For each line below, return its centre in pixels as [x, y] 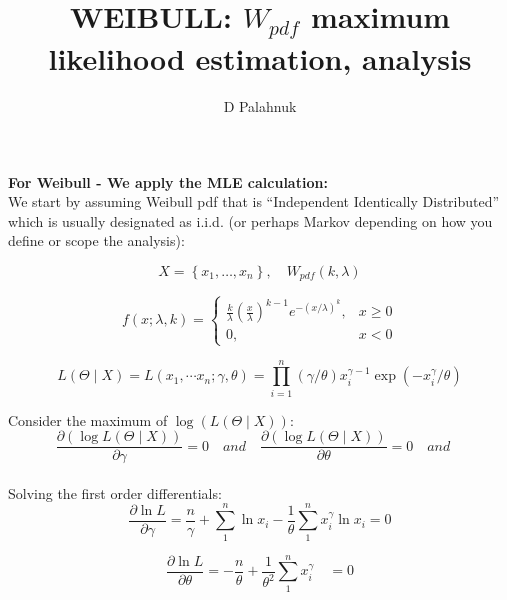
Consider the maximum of [88, 419]
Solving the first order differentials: [115, 492]
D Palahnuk [260, 106]
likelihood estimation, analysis [260, 58]
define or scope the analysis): [96, 240]
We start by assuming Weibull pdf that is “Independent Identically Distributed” [254, 201]
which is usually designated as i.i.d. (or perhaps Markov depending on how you [250, 220]
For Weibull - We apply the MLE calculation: [168, 181]
